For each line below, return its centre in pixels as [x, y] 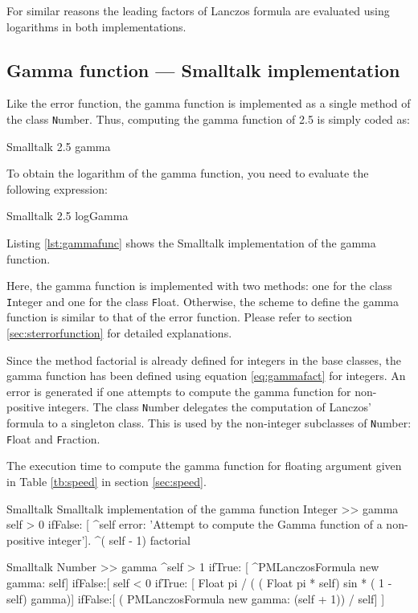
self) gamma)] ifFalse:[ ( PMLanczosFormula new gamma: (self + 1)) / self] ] [196, 598]
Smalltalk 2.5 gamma [59, 146]
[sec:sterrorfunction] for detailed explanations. [119, 333]
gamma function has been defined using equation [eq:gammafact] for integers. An [206, 376]
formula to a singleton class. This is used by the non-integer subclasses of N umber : [209, 423]
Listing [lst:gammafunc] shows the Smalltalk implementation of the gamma [191, 243]
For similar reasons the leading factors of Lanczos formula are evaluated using [198, 10]
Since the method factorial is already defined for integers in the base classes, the [204, 360]
